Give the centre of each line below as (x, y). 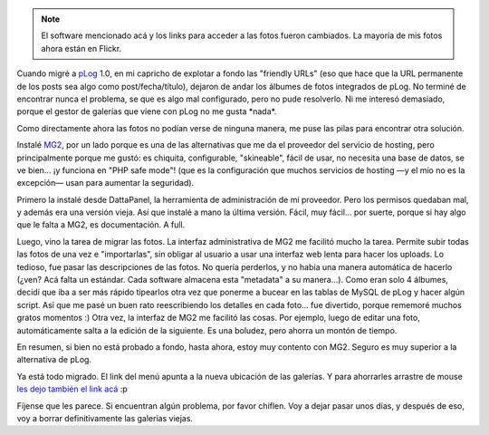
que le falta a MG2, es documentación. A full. (101, 225)
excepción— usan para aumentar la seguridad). (105, 183)
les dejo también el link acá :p (72, 389)
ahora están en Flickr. (81, 48)
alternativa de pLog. (54, 360)
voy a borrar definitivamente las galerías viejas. (105, 418)
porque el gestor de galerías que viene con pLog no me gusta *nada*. (147, 111)
